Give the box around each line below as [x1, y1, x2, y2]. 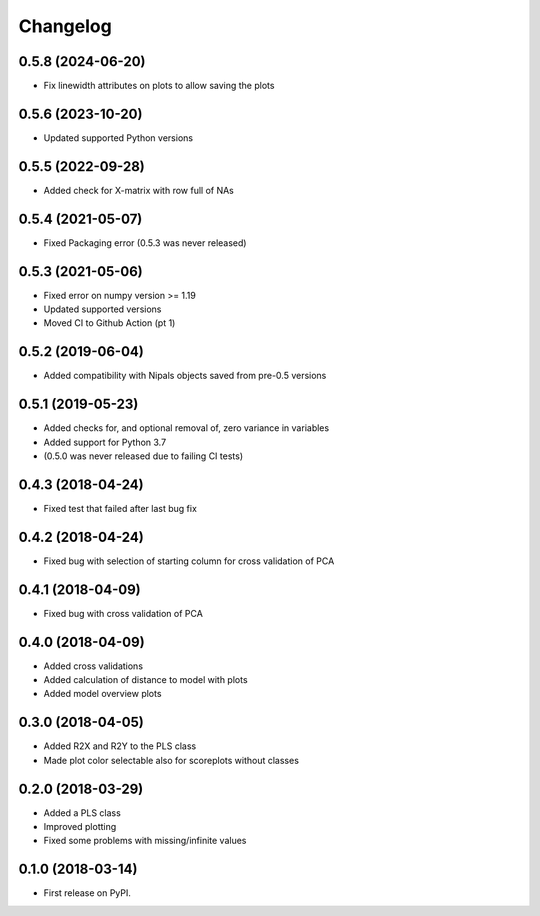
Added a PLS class [43, 806, 122, 819]
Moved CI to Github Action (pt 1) [43, 317, 176, 329]
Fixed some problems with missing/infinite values [43, 835, 247, 847]
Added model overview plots [43, 688, 162, 700]
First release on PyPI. [43, 887, 132, 899]
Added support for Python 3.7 [43, 436, 167, 448]
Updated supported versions [43, 303, 162, 315]
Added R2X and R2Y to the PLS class [43, 740, 197, 752]
